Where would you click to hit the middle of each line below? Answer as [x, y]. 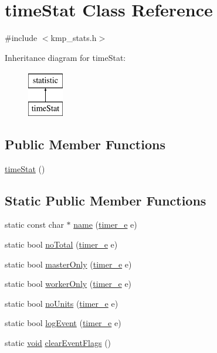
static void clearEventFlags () [58, 343]
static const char [34, 225]
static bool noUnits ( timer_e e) [62, 303]
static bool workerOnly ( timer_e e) [68, 284]
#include [21, 38]
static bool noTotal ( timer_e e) [61, 244]
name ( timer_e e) [105, 225]
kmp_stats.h [74, 38]
